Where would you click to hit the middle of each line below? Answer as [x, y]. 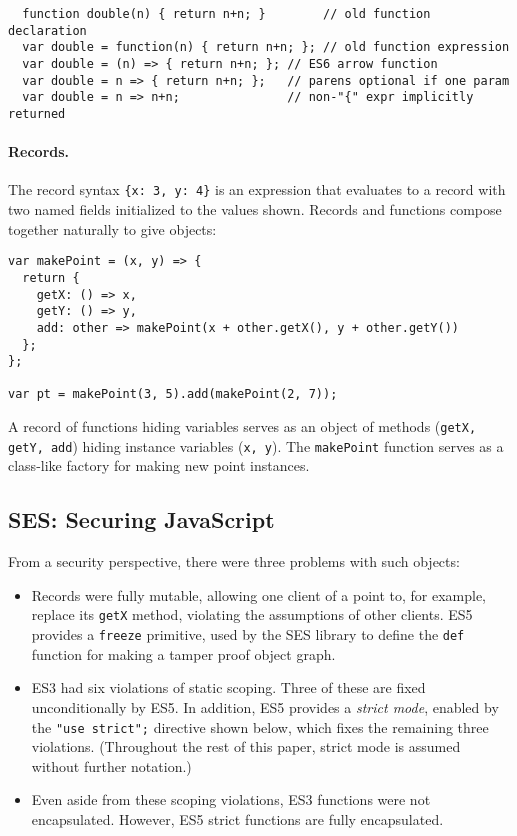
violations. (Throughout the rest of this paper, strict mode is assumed [246, 746]
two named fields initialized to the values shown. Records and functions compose [255, 209]
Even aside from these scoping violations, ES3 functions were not [231, 799]
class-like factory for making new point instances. [159, 465]
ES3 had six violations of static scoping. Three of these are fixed [228, 687]
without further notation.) [111, 765]
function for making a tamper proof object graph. [183, 653]
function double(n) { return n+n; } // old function [226, 14]
